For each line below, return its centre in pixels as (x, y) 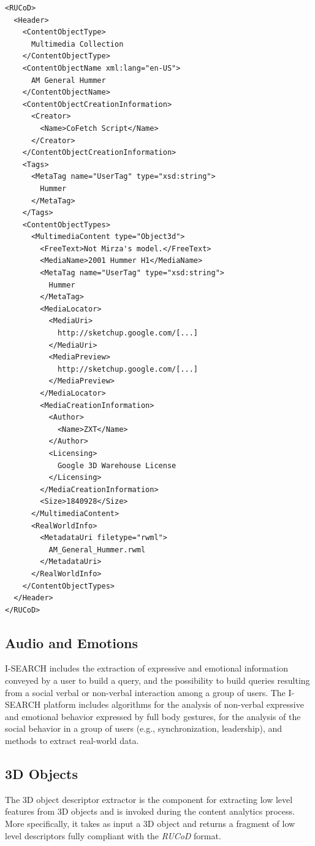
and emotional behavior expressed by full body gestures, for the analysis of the (153, 716)
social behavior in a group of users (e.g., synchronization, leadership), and (144, 728)
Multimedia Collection (77, 44)
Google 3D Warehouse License (117, 465)
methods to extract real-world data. (72, 741)
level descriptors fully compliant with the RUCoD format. (113, 835)
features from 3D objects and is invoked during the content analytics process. (150, 811)
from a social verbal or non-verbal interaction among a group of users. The (145, 692)
